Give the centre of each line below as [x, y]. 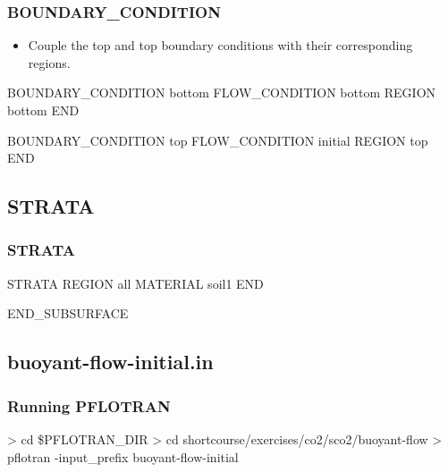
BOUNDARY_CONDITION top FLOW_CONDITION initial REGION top [218, 140]
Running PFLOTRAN [89, 405]
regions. [49, 62]
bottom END [43, 110]
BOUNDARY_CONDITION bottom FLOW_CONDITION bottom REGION [222, 93]
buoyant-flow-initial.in [110, 362]
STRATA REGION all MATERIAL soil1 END [135, 283]
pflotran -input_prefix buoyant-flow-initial [123, 456]
